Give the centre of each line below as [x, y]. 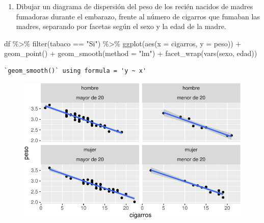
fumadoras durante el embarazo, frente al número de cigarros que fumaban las [138, 16]
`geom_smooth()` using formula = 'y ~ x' [75, 71]
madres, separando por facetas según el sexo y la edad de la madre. [121, 26]
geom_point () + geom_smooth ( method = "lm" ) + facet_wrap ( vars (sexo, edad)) [131, 53]
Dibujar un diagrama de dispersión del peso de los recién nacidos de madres [135, 6]
